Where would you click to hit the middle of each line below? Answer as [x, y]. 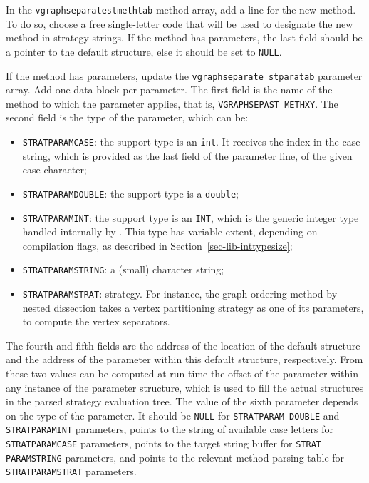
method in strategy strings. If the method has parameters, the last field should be [184, 37]
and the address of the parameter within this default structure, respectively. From [184, 359]
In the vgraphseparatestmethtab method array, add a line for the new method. [181, 9]
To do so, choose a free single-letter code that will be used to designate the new [180, 23]
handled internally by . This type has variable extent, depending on [170, 232]
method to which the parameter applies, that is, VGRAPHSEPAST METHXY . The [172, 103]
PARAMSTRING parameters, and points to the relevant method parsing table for [175, 457]
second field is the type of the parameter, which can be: [127, 117]
